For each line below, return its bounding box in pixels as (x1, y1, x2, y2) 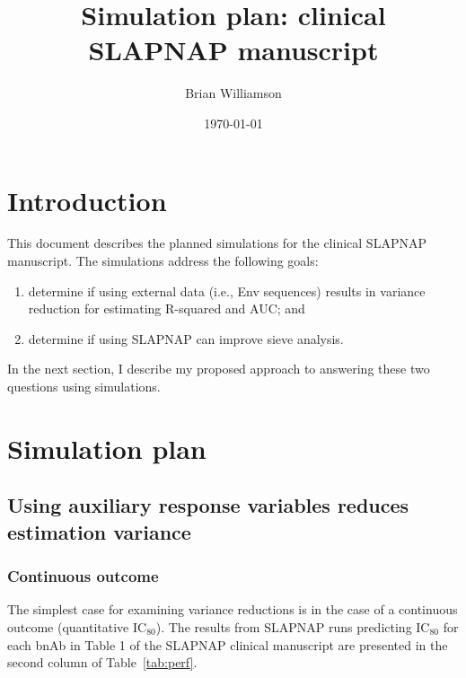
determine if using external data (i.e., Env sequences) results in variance (28, 281, 426, 300)
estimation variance (7, 517, 191, 545)
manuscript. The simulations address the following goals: (7, 251, 319, 270)
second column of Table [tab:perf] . (7, 653, 198, 672)
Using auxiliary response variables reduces (7, 491, 409, 519)
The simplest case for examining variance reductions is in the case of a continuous (7, 600, 458, 619)
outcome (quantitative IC (7, 617, 147, 636)
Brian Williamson (185, 84, 282, 102)
